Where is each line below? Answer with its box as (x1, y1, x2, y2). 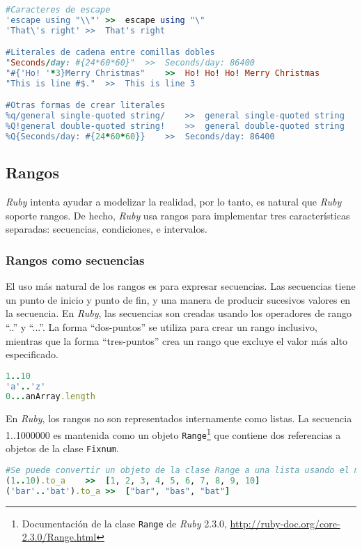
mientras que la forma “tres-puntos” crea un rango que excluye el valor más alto (6, 333, 347, 348)
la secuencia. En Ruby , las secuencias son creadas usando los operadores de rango (6, 306, 352, 320)
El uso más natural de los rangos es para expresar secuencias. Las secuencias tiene (6, 279, 356, 293)
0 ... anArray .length (6, 392, 95, 402)
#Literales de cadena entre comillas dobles (6, 47, 215, 58)
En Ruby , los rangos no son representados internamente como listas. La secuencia (6, 411, 352, 426)
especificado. (6, 347, 58, 362)
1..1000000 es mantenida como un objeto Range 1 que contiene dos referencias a (6, 425, 341, 442)
